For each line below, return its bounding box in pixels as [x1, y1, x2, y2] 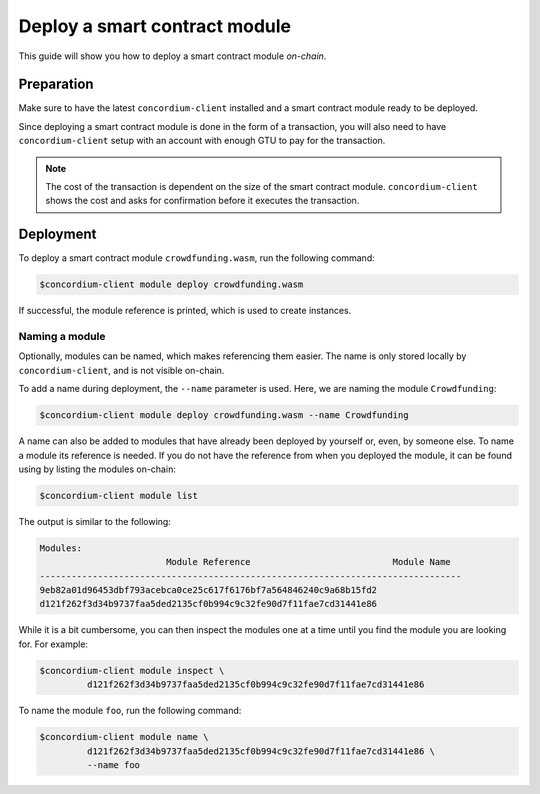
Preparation [18, 76, 94, 93]
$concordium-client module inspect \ [39, 665, 225, 676]
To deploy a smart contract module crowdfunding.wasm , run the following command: [18, 252, 375, 264]
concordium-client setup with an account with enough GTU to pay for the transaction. [18, 135, 386, 147]
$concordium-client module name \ [39, 731, 209, 743]
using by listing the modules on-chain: [18, 463, 177, 475]
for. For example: [18, 638, 89, 650]
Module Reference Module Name [165, 556, 452, 568]
